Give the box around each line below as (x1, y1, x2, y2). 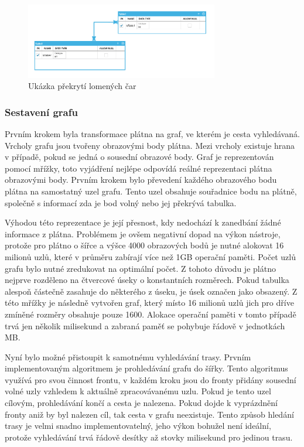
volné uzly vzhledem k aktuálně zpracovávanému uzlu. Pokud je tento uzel (5, 385, 271, 397)
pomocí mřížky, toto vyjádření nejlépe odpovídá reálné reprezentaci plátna (5, 162, 272, 174)
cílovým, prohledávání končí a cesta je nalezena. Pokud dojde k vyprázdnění (5, 397, 278, 409)
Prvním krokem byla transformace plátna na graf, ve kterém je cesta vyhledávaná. (5, 128, 300, 139)
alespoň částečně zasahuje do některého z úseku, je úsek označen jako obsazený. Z (5, 285, 298, 297)
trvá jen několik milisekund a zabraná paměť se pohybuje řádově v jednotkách (5, 319, 285, 332)
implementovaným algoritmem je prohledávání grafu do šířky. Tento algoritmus (5, 362, 288, 374)
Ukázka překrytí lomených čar (28, 80, 136, 92)
